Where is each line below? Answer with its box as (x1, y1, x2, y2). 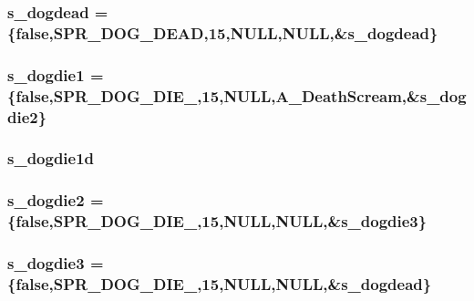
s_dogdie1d (7, 147, 95, 170)
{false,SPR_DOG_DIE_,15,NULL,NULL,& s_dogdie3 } (7, 210, 428, 233)
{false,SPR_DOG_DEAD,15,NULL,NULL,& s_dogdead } (7, 21, 438, 44)
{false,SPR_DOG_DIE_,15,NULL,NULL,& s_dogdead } (7, 272, 432, 295)
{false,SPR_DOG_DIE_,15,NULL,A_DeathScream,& (7, 84, 420, 107)
